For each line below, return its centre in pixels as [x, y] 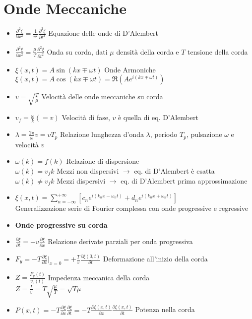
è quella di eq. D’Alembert [158, 117]
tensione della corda [218, 51]
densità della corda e [148, 51]
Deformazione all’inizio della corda [155, 258]
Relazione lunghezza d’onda [102, 134]
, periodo [164, 134]
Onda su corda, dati [77, 51]
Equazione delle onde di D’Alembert [103, 33]
